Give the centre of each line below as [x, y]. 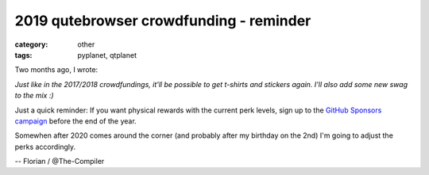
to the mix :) [35, 96]
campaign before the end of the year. [75, 121]
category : [31, 44]
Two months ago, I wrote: [56, 70]
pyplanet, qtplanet [107, 55]
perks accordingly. [45, 146]
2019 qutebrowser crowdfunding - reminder [163, 21]
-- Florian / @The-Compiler [60, 162]
